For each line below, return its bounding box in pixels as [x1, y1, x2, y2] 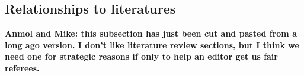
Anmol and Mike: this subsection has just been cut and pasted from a [5, 27, 297, 39]
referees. [5, 61, 40, 74]
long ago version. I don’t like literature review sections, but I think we [5, 38, 299, 51]
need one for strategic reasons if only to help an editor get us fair [5, 50, 278, 62]
